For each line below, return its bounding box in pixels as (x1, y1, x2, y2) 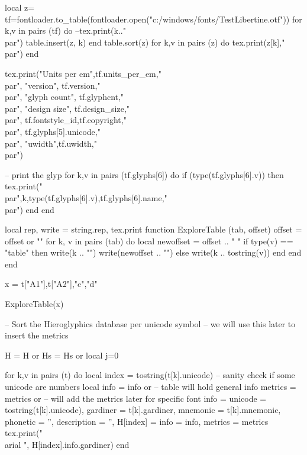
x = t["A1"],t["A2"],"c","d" (5, 277, 98, 290)
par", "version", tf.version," (5, 79, 101, 91)
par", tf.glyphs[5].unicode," (5, 125, 101, 137)
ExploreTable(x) (5, 298, 64, 310)
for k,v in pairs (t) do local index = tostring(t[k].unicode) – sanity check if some (5, 369, 295, 381)
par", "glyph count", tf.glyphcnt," (5, 91, 124, 103)
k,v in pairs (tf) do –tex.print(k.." (5, 24, 126, 37)
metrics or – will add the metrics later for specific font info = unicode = (5, 392, 267, 404)
